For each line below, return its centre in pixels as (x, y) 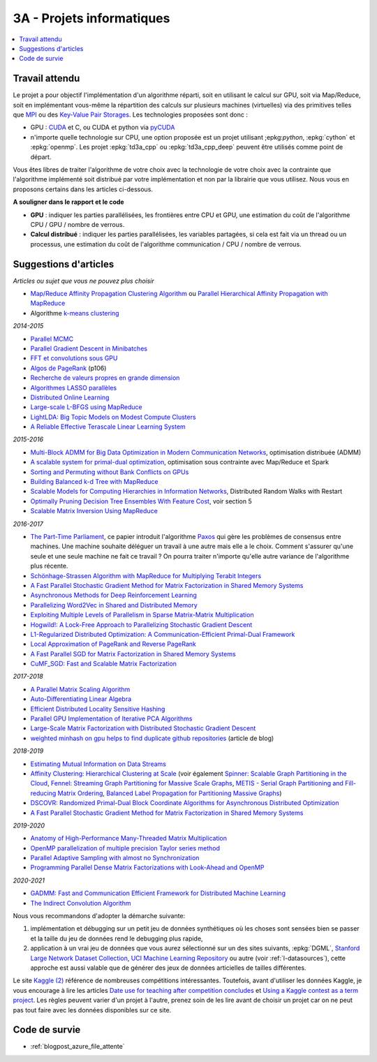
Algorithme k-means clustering (75, 313)
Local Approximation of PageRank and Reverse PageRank (113, 644)
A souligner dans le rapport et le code (69, 202)
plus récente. (49, 566)
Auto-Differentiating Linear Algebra (81, 699)
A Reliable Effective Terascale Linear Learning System (108, 427)
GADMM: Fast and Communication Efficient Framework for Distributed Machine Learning (158, 893)
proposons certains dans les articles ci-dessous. (83, 189)
